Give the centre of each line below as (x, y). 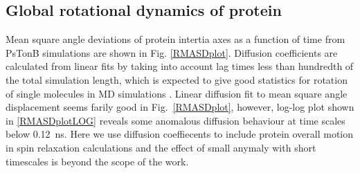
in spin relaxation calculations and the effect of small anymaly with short (161, 147)
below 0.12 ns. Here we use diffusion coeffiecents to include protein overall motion (180, 134)
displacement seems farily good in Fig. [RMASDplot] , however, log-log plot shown (180, 107)
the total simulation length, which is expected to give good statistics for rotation (177, 79)
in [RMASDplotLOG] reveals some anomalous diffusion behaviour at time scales (175, 120)
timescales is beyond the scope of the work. (97, 161)
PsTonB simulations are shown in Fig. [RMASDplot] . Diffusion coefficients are (172, 52)
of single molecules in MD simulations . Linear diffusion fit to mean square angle (177, 93)
